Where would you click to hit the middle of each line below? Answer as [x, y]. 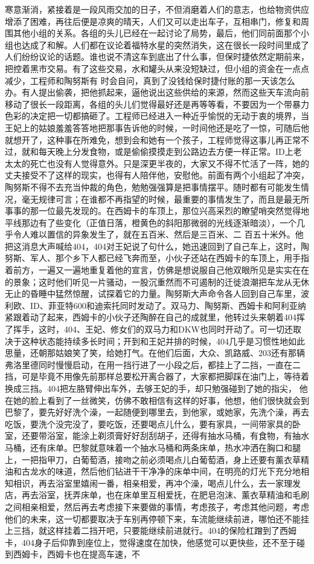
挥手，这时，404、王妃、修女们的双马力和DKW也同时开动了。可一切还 [153, 329]
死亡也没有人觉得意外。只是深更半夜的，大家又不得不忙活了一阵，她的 [169, 163]
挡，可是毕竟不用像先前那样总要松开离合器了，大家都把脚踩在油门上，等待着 [157, 376]
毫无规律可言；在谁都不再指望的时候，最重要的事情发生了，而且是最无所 [165, 199]
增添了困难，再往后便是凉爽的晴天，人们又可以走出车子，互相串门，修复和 [153, 21]
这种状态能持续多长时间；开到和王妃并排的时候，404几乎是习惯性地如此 [163, 341]
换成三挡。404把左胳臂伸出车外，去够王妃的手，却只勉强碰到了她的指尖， [151, 388]
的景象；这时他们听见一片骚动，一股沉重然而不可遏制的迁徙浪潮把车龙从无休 [157, 281]
